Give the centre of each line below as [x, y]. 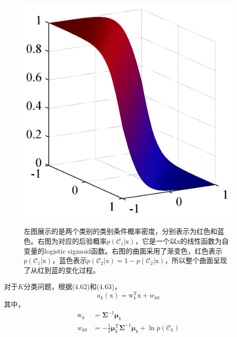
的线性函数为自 [205, 241]
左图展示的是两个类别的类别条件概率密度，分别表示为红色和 [120, 231]
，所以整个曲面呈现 [196, 260]
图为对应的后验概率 [75, 241]
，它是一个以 [156, 241]
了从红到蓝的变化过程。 [62, 270]
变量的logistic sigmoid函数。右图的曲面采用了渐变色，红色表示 [123, 250]
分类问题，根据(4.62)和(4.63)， [72, 286]
